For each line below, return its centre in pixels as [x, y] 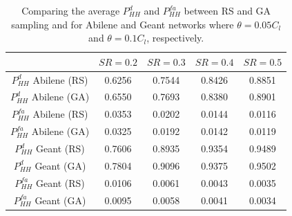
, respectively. [175, 38]
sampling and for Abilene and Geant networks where [123, 24]
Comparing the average [71, 10]
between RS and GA [227, 10]
